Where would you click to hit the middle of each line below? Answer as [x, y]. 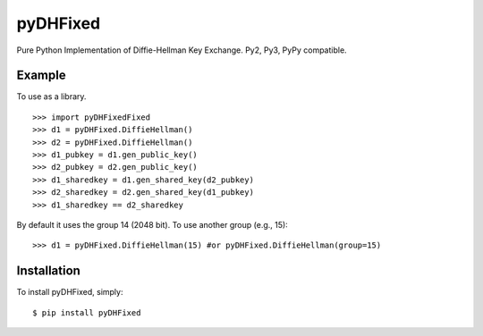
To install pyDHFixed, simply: [70, 292]
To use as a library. [51, 97]
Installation [48, 271]
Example [41, 76]
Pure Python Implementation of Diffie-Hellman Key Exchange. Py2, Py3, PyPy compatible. [182, 50]
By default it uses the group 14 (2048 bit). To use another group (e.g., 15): [152, 224]
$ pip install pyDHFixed [87, 312]
